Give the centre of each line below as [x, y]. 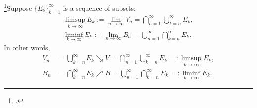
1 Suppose [18, 7]
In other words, [27, 47]
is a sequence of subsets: [99, 8]
